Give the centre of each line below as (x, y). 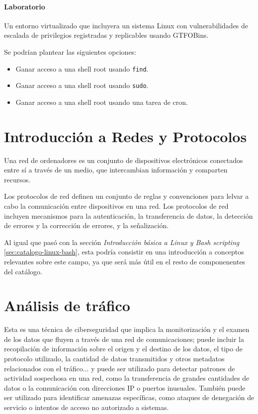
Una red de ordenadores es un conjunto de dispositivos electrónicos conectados (124, 160)
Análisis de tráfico (67, 305)
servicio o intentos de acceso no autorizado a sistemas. (86, 407)
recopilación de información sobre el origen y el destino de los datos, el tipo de (123, 349)
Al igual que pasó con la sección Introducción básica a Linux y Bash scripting (122, 242)
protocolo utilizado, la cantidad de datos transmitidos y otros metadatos (114, 359)
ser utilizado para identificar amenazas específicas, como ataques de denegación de (129, 397)
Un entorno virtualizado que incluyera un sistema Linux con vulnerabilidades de (126, 25)
